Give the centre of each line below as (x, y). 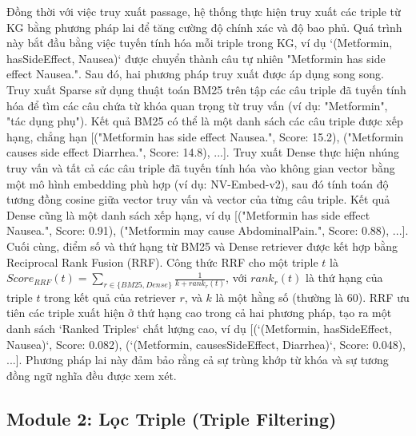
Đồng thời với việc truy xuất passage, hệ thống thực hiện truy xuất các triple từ (204, 11)
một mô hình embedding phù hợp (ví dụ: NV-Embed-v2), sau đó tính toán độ (198, 183)
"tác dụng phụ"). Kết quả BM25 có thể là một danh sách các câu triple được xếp (205, 121)
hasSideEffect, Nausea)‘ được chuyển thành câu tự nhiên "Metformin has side (196, 58)
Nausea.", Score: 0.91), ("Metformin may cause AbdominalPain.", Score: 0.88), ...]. (208, 230)
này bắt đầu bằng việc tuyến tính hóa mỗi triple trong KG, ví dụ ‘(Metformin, (200, 43)
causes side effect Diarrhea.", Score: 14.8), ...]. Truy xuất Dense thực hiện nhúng (203, 152)
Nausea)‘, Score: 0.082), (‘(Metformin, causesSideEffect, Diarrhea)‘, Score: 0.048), (206, 344)
